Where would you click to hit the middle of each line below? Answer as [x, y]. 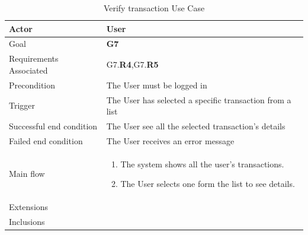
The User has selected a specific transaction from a [199, 99]
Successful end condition [53, 126]
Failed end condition [46, 140]
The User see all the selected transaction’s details [196, 126]
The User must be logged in [157, 85]
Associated [28, 70]
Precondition [32, 85]
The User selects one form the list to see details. [208, 184]
